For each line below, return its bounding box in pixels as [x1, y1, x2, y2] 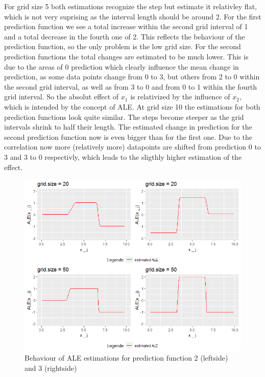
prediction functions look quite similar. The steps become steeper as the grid [4, 111, 244, 122]
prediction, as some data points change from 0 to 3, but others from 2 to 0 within [4, 71, 260, 82]
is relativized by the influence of [130, 91, 230, 102]
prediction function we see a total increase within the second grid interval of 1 [4, 21, 248, 32]
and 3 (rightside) [25, 363, 77, 373]
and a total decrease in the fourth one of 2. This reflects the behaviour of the [4, 31, 245, 41]
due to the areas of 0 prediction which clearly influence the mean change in [4, 61, 239, 72]
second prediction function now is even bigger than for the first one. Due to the [4, 131, 252, 142]
